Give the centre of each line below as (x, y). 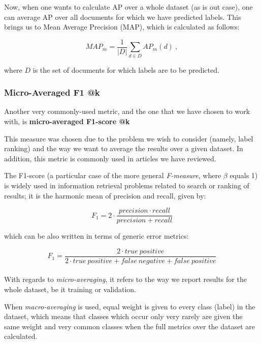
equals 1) (244, 175)
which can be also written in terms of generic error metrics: (96, 236)
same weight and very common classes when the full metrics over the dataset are (130, 326)
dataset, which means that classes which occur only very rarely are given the (123, 316)
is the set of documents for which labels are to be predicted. (126, 69)
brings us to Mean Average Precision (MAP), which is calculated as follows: (122, 27)
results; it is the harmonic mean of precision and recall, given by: (105, 195)
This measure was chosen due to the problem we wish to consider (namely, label (129, 138)
